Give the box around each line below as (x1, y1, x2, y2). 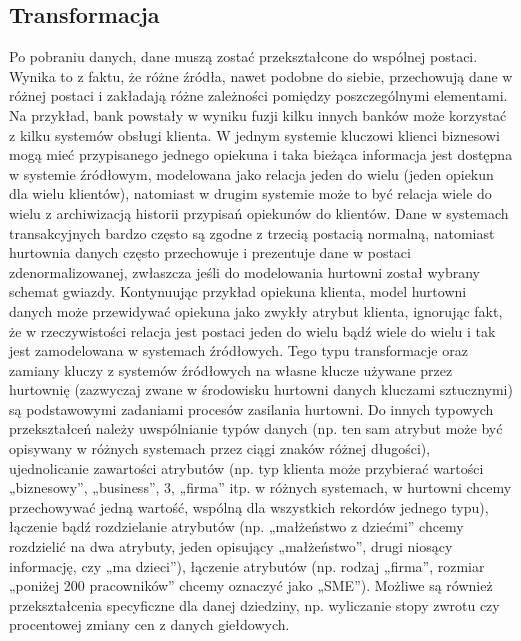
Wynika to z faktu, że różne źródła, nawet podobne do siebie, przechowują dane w (9, 65, 513, 86)
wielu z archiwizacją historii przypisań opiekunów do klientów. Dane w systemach (9, 202, 509, 223)
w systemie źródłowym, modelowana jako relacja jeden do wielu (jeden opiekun (9, 163, 494, 184)
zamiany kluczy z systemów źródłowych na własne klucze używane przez (9, 359, 453, 380)
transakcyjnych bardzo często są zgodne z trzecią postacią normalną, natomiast (9, 222, 495, 243)
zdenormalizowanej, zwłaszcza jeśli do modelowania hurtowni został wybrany (9, 261, 480, 282)
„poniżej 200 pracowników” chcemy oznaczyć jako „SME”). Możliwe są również (9, 575, 493, 596)
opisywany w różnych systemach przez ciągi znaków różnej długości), (9, 438, 431, 459)
